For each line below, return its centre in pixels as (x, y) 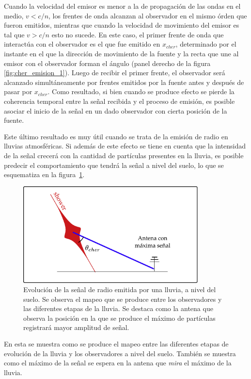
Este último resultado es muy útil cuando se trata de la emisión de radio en (116, 136)
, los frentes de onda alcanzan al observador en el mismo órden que (148, 15)
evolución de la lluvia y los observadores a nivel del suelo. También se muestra (120, 353)
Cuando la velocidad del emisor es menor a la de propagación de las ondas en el (122, 6)
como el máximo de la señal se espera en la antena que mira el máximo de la (118, 363)
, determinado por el (206, 44)
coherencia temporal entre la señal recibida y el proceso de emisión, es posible (119, 101)
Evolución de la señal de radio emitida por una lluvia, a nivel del (120, 289)
